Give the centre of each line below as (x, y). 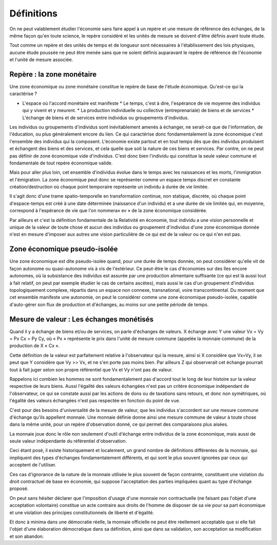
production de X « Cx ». (35, 346)
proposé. (19, 488)
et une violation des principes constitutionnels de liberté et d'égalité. (82, 512)
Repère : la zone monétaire (53, 74)
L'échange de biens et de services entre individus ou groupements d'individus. (106, 118)
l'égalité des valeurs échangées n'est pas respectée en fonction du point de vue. (95, 401)
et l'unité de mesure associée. (41, 60)
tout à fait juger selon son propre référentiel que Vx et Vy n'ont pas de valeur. (91, 369)
